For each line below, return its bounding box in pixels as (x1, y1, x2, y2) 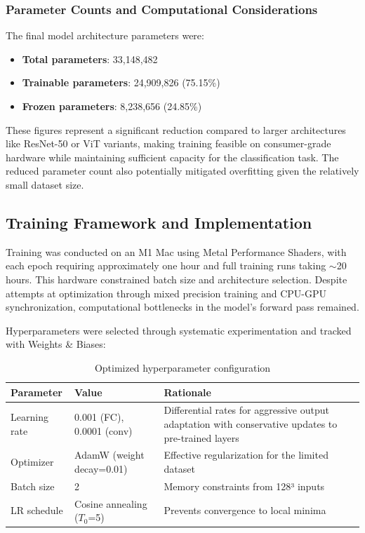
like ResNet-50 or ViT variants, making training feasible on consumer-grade (6, 136, 331, 151)
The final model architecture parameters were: (6, 28, 204, 43)
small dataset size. (6, 177, 84, 191)
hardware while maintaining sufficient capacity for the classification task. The (6, 149, 339, 164)
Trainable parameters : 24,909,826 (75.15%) (22, 75, 220, 90)
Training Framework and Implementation (6, 211, 312, 233)
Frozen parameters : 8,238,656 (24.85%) (22, 99, 202, 113)
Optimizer (11, 454, 54, 469)
